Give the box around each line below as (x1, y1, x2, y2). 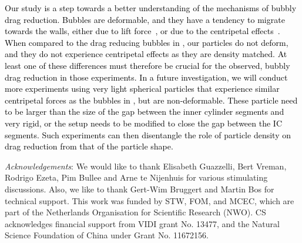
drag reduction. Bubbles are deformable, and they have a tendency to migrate (5, 13, 285, 25)
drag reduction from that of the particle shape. (5, 140, 173, 152)
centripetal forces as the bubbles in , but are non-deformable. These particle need (5, 94, 298, 106)
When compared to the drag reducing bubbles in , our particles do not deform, (5, 36, 288, 48)
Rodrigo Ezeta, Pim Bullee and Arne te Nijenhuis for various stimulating (5, 171, 268, 184)
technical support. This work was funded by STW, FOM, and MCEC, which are (5, 194, 294, 207)
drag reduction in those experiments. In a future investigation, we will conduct (5, 71, 288, 83)
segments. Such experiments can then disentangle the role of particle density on (5, 128, 291, 141)
